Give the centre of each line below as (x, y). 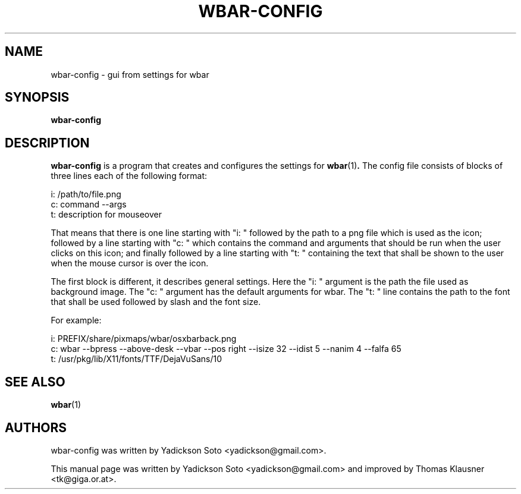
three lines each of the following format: (129, 176)
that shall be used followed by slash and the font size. (156, 302)
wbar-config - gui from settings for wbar (130, 74)
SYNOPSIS (37, 97)
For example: (76, 320)
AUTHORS (36, 427)
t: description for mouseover (106, 215)
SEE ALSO (35, 382)
